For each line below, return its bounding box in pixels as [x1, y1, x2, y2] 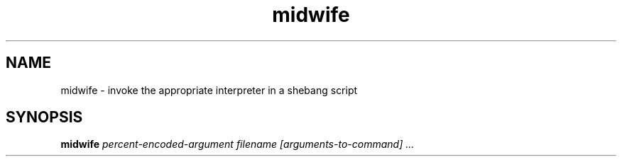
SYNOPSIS [6, 108, 83, 127]
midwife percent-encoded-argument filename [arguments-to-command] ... [60, 138, 415, 151]
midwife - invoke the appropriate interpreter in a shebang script [60, 83, 358, 96]
